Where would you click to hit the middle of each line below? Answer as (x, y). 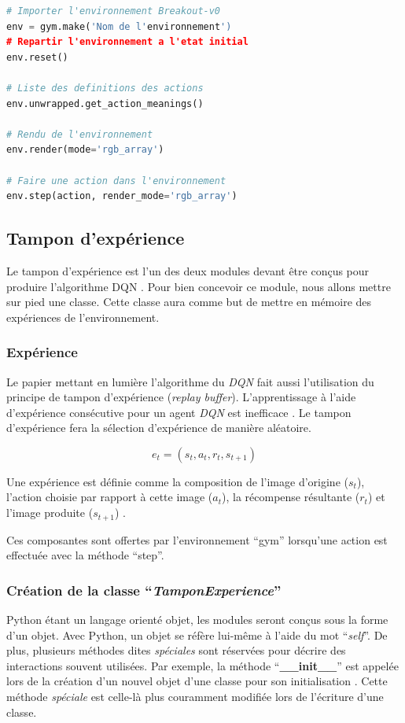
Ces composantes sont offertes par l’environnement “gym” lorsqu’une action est (197, 539)
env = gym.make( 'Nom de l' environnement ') (119, 26)
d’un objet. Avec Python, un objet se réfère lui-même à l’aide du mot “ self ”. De (197, 634)
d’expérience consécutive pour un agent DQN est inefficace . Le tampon (179, 412)
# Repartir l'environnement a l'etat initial (127, 42)
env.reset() (37, 57)
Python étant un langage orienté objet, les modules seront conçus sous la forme (197, 619)
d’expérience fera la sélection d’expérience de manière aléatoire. (159, 428)
